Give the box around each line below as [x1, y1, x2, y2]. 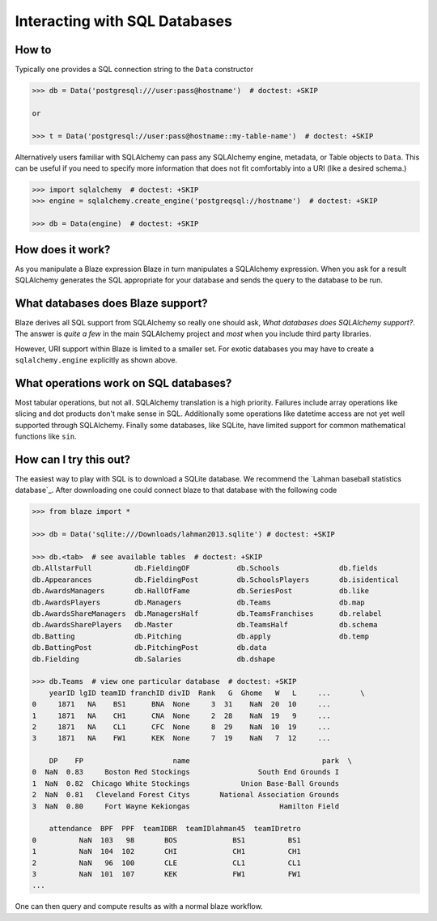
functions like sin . [15, 431, 77, 441]
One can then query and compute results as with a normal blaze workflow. [15, 902, 263, 911]
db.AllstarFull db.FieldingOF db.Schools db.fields [32, 563, 378, 573]
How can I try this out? [15, 453, 131, 466]
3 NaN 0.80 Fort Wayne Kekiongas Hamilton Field [32, 801, 340, 811]
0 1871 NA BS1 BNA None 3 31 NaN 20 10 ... [32, 700, 331, 709]
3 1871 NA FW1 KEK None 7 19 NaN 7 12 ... [32, 733, 331, 743]
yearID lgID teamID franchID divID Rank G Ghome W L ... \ [49, 688, 366, 698]
